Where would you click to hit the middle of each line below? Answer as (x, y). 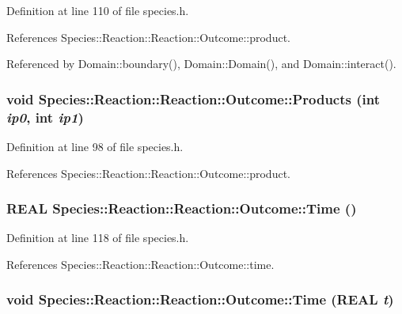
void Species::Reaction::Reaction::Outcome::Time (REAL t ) (200, 299)
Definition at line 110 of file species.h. (98, 10)
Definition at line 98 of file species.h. (95, 146)
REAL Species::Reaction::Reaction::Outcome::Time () (182, 208)
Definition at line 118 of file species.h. (98, 238)
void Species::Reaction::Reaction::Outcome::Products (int (193, 98)
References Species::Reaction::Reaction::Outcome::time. (140, 264)
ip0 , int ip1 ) (45, 117)
